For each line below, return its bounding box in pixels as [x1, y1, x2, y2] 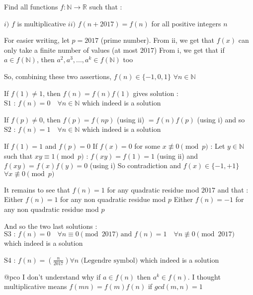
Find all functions [4, 1, 58, 11]
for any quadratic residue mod [107, 184, 199, 195]
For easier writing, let [4, 35, 70, 45]
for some [134, 140, 161, 151]
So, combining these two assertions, [4, 71, 112, 81]
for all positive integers [151, 18, 221, 28]
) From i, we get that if [154, 44, 225, 55]
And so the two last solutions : [4, 220, 97, 231]
